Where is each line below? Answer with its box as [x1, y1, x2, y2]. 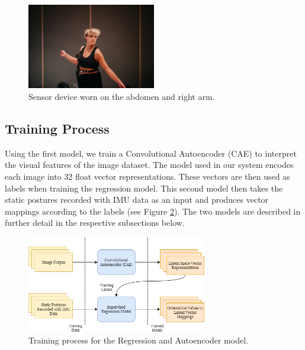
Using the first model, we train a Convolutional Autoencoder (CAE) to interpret [5, 147, 297, 159]
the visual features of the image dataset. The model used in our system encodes [5, 158, 294, 171]
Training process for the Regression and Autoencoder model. [28, 334, 248, 346]
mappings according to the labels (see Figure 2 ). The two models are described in [5, 205, 301, 217]
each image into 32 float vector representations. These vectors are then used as [5, 170, 290, 182]
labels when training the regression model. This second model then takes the [5, 182, 283, 194]
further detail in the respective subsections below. [5, 216, 185, 229]
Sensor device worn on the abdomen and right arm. [28, 90, 215, 102]
